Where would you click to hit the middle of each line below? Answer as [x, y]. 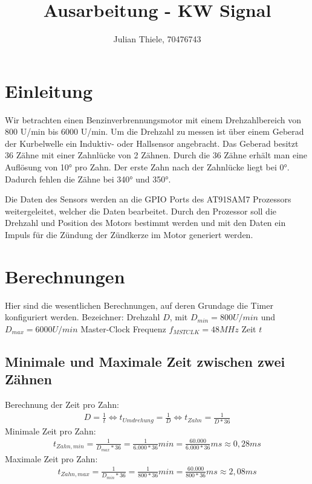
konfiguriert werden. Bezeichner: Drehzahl [83, 317]
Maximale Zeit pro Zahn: [51, 458]
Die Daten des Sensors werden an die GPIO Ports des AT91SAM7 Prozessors [148, 199]
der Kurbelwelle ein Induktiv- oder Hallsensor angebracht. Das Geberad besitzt [152, 143]
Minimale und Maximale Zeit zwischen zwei [145, 361]
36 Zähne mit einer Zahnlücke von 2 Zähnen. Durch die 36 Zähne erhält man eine [156, 155]
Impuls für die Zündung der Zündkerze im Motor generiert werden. [129, 234]
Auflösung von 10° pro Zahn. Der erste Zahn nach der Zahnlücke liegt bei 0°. [147, 167]
